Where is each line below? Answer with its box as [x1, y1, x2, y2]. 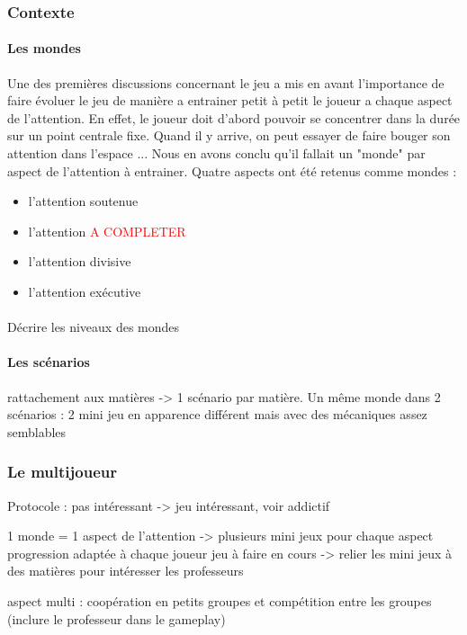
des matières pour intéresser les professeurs [7, 561, 244, 580]
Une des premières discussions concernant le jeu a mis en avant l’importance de [7, 73, 445, 92]
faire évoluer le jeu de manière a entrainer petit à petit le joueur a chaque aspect [7, 91, 453, 110]
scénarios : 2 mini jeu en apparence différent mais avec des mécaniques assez [7, 405, 427, 424]
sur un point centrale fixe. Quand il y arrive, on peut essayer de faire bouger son [7, 126, 451, 145]
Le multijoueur [7, 461, 117, 483]
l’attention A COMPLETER [28, 221, 186, 240]
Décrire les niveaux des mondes [7, 317, 180, 336]
